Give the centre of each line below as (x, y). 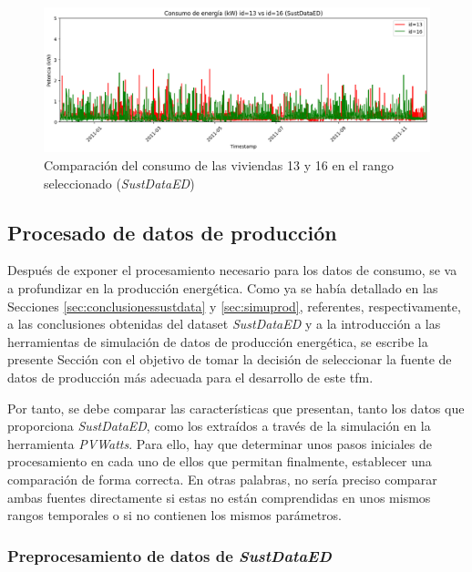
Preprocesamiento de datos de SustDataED (169, 555)
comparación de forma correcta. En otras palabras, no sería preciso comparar (222, 479)
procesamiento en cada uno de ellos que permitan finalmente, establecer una (220, 461)
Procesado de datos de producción (172, 232)
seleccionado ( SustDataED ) (119, 183)
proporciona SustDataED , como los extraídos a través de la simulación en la (219, 426)
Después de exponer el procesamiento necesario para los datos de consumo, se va (232, 270)
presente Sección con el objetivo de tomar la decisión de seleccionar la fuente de (230, 359)
